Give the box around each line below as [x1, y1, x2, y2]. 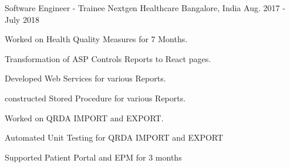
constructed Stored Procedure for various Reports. [5, 91, 186, 104]
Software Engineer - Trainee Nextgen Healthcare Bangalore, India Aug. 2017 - [5, 2, 285, 13]
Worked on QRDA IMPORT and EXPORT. [5, 111, 164, 124]
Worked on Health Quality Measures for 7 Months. [5, 33, 188, 45]
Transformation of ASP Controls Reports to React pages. [5, 52, 211, 64]
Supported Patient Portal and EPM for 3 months [5, 151, 182, 163]
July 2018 [5, 13, 39, 25]
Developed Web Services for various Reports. [5, 72, 166, 84]
